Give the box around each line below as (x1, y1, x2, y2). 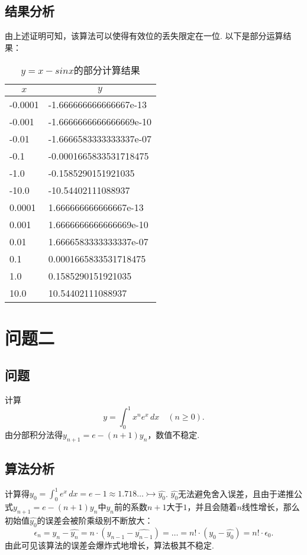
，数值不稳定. (147, 428, 200, 440)
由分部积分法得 (5, 428, 63, 440)
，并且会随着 (187, 501, 237, 513)
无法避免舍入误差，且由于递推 (178, 487, 295, 499)
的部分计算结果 (73, 63, 140, 77)
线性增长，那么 (241, 501, 300, 513)
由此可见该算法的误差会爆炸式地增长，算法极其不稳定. (5, 538, 214, 551)
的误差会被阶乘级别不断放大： (37, 514, 153, 526)
